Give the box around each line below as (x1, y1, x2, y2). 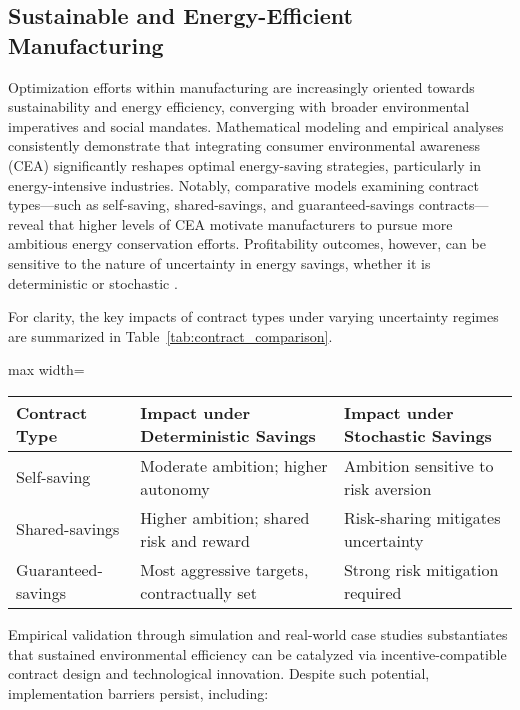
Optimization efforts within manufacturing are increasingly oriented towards (8, 76, 475, 97)
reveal (8, 213, 44, 234)
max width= (8, 359, 85, 380)
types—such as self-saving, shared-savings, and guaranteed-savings (8, 194, 415, 215)
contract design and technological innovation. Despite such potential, (8, 663, 430, 684)
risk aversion (343, 476, 432, 500)
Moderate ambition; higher (140, 453, 328, 477)
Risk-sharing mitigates (343, 505, 501, 529)
